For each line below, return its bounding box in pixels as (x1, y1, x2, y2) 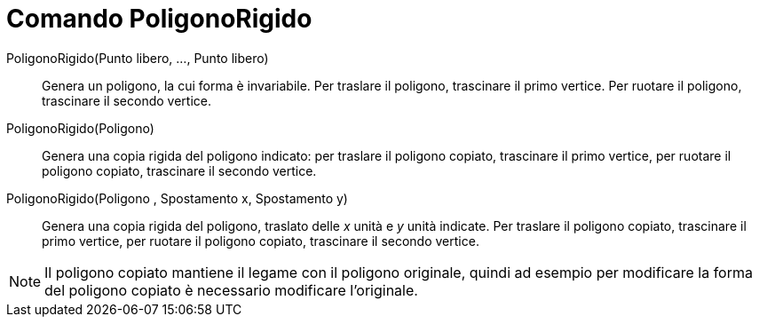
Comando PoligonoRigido (6, 4, 312, 34)
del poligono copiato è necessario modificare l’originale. (44, 281, 418, 299)
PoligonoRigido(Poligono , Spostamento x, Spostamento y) (6, 190, 348, 206)
